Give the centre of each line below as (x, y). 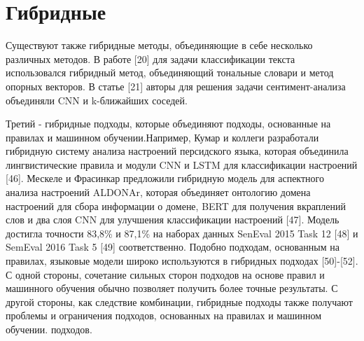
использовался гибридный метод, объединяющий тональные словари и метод (170, 72)
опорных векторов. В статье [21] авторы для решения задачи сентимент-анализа (176, 86)
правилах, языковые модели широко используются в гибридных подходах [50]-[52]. (182, 261)
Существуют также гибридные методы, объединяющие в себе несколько (159, 45)
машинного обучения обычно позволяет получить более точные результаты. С (172, 288)
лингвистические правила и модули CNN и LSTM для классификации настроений (182, 164)
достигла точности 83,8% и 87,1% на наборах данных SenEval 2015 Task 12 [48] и (182, 233)
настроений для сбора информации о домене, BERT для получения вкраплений (176, 206)
